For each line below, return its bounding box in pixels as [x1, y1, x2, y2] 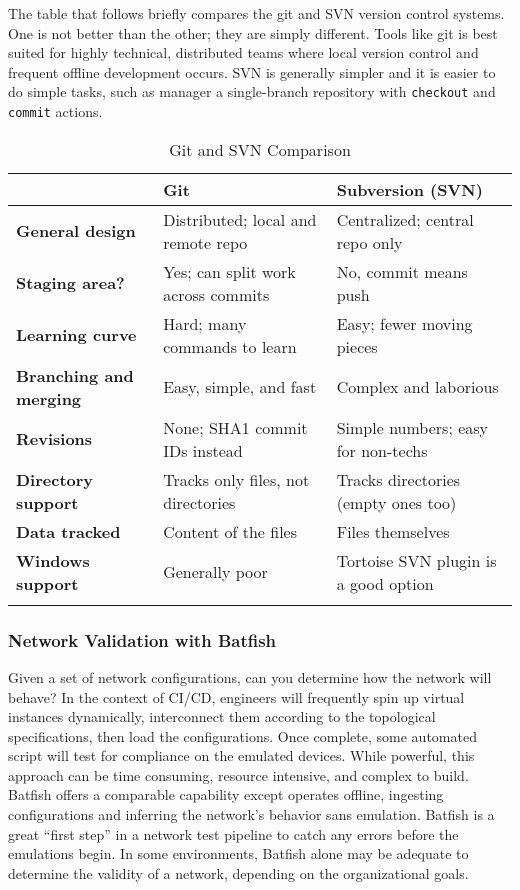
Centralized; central [336, 207, 474, 231]
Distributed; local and [163, 207, 317, 231]
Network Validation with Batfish [8, 627, 277, 652]
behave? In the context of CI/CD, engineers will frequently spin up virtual [8, 686, 465, 707]
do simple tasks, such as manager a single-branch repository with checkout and [8, 81, 496, 102]
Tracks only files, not [163, 467, 310, 491]
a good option [336, 571, 434, 595]
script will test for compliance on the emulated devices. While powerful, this [8, 745, 475, 766]
